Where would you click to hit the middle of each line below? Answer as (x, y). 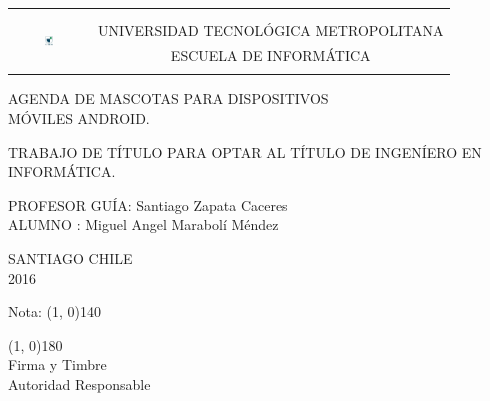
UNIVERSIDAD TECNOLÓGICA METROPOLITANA (271, 30)
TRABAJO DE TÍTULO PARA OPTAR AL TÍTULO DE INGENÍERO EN (245, 151)
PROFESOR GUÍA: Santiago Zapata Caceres (148, 204)
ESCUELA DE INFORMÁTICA (270, 55)
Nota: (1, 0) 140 (54, 311)
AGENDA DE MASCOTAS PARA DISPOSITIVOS (168, 98)
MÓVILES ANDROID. (79, 118)
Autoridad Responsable (79, 383)
